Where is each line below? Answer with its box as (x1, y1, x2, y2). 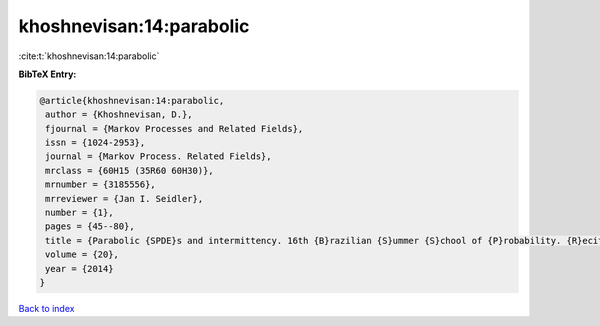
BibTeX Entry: (18, 68, 77, 80)
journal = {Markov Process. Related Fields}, (45, 151, 272, 162)
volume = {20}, (45, 249, 120, 260)
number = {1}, (45, 207, 114, 219)
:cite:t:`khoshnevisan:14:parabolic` (18, 50, 160, 62)
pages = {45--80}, (45, 221, 135, 232)
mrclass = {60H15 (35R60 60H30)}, (45, 165, 214, 176)
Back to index (18, 302, 75, 314)
